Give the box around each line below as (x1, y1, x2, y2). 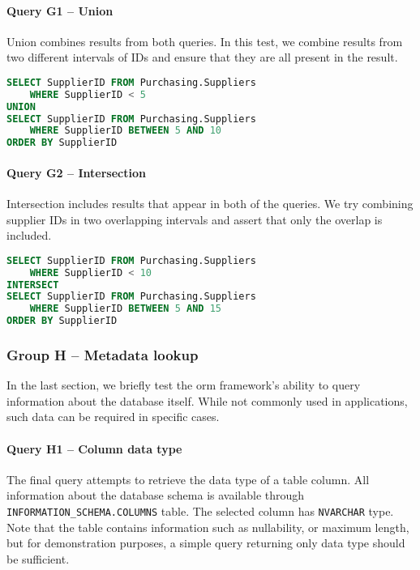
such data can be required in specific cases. (6, 408, 220, 425)
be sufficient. (6, 550, 70, 567)
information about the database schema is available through (6, 487, 305, 504)
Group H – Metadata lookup (6, 344, 199, 364)
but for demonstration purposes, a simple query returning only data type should (6, 534, 405, 551)
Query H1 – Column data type (6, 440, 182, 457)
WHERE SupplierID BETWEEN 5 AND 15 (29, 303, 221, 315)
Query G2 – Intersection (6, 164, 146, 181)
